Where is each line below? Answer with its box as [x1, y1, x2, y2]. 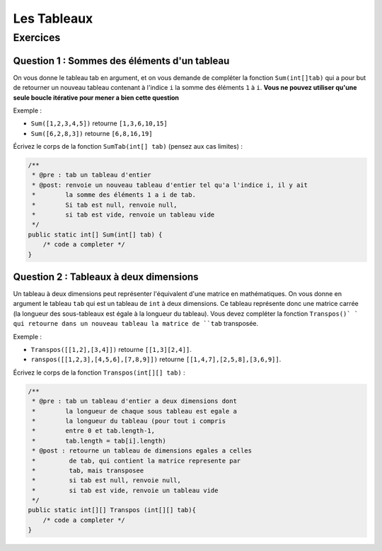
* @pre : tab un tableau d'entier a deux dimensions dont [32, 397, 237, 405]
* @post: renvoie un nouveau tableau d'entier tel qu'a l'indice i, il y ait [32, 181, 308, 189]
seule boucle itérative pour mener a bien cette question [13, 93, 180, 102]
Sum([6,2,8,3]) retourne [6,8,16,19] [30, 129, 153, 137]
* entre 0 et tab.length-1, [32, 427, 156, 435]
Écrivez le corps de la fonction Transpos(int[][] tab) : [13, 368, 185, 377]
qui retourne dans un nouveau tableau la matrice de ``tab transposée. [13, 319, 259, 328]
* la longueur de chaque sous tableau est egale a [32, 407, 237, 415]
